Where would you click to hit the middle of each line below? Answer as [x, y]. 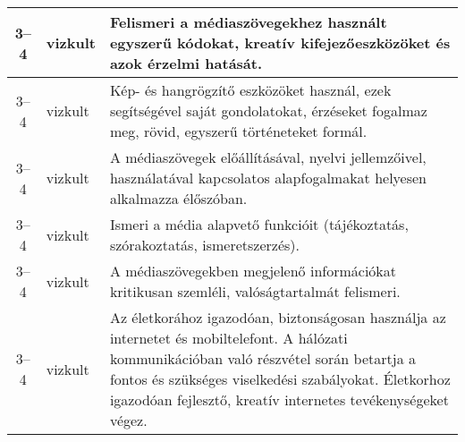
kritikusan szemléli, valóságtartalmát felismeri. [255, 291]
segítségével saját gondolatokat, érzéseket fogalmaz [268, 110]
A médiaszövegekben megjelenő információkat [253, 271]
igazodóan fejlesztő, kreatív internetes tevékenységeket [279, 399]
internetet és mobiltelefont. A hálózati [228, 338]
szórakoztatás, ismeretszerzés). [204, 245]
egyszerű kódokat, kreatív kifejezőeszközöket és [280, 42]
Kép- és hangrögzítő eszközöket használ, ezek [250, 90]
